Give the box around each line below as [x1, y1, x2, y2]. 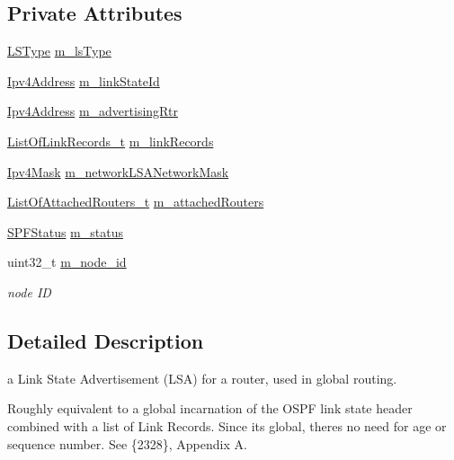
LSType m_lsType [7, 41, 111, 60]
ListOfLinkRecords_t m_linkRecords [7, 131, 214, 150]
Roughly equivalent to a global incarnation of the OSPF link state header [7, 399, 413, 418]
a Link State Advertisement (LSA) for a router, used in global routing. [7, 368, 397, 387]
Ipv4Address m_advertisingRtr [7, 102, 178, 120]
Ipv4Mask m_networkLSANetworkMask [7, 162, 229, 181]
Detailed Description [7, 326, 204, 354]
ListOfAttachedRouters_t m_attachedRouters [7, 192, 264, 211]
